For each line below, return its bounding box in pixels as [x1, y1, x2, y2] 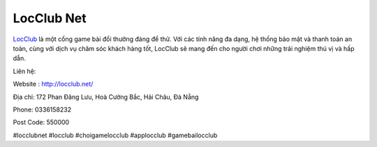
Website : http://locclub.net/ [13, 80, 94, 88]
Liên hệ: [13, 67, 36, 75]
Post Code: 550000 [13, 118, 70, 127]
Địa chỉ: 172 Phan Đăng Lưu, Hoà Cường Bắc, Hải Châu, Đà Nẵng [13, 93, 199, 101]
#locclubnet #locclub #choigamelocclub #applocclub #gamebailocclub [13, 131, 218, 139]
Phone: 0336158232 [13, 105, 72, 114]
